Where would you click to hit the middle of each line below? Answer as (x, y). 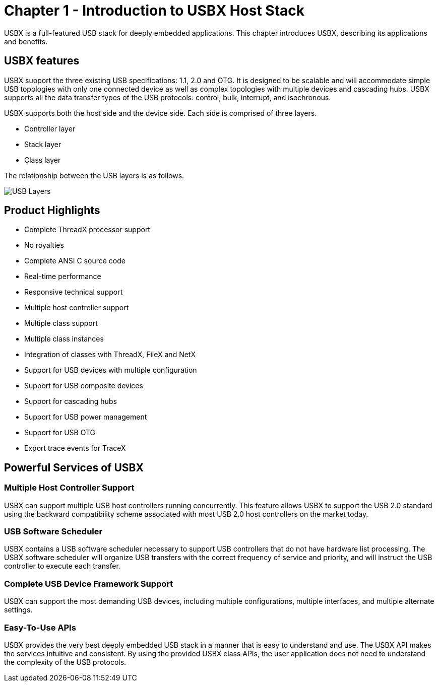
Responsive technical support (74, 292)
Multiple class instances (64, 339)
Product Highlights (52, 211)
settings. (18, 610)
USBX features (42, 61)
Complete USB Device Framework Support (89, 584)
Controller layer (50, 128)
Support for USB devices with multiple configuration (111, 370)
